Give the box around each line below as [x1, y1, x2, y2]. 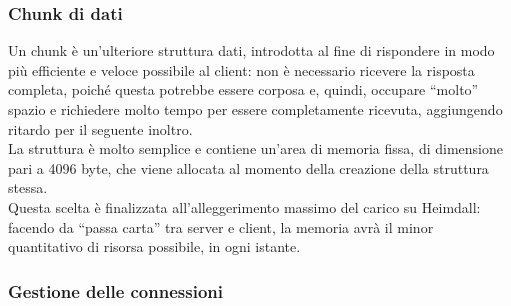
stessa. [8, 177, 48, 198]
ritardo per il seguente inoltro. [8, 118, 193, 139]
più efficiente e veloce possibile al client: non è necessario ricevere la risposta [8, 59, 475, 80]
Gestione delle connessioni [8, 278, 223, 303]
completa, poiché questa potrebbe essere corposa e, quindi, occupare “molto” [8, 79, 479, 100]
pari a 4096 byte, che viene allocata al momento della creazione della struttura [8, 157, 489, 178]
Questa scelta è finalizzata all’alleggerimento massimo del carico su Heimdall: [8, 196, 481, 217]
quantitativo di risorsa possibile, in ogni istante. [8, 236, 301, 257]
